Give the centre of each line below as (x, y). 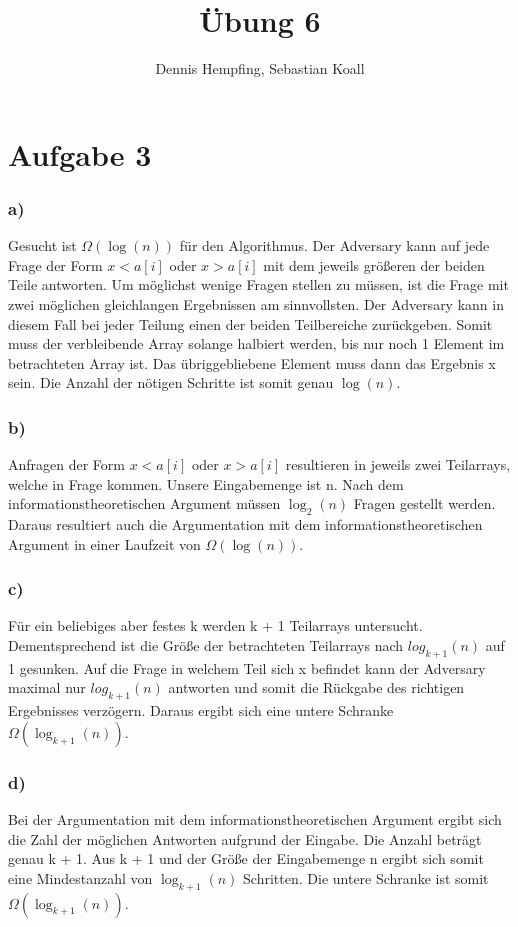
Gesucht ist (42, 245)
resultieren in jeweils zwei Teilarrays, (398, 464)
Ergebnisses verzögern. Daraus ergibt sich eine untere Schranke (201, 710)
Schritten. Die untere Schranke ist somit (366, 877)
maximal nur (47, 687)
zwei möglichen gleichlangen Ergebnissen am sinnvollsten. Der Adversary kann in (256, 303)
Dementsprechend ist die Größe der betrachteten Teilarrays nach (206, 645)
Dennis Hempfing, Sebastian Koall (260, 68)
